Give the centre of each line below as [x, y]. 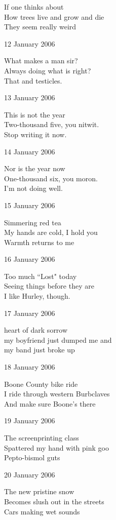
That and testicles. [33, 80]
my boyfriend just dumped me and [58, 339]
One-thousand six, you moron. [51, 178]
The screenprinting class [42, 437]
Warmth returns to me [39, 242]
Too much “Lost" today [41, 276]
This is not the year [35, 114]
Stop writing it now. [35, 134]
